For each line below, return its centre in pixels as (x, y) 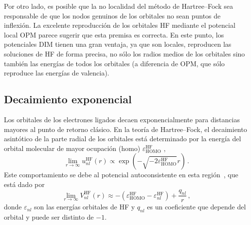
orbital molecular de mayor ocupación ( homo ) (72, 148)
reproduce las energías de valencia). (57, 73)
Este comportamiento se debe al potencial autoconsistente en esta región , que (121, 175)
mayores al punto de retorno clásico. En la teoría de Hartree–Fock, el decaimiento (125, 129)
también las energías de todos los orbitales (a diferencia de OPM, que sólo (114, 63)
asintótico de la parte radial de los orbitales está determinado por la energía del (123, 139)
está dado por (24, 184)
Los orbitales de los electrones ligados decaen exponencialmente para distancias (122, 119)
